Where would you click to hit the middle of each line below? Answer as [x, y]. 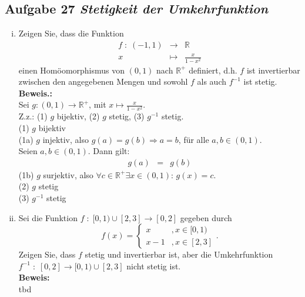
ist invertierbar [273, 70]
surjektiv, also [68, 174]
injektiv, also [66, 139]
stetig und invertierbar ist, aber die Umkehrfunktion [179, 254]
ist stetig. [260, 81]
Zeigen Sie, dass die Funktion [71, 33]
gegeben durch [206, 217]
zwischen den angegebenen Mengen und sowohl [103, 81]
